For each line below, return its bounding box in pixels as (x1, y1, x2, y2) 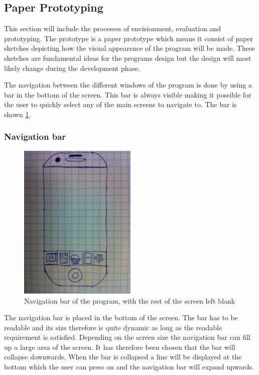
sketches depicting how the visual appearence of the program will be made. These (4, 43, 255, 53)
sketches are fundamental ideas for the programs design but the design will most (4, 52, 251, 63)
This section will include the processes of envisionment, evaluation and (4, 23, 221, 34)
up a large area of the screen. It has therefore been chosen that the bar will (4, 341, 235, 352)
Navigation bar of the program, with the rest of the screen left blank (24, 295, 235, 306)
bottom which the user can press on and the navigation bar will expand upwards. (4, 361, 254, 372)
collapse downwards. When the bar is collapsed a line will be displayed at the (4, 351, 242, 362)
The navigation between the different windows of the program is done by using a (4, 79, 252, 90)
